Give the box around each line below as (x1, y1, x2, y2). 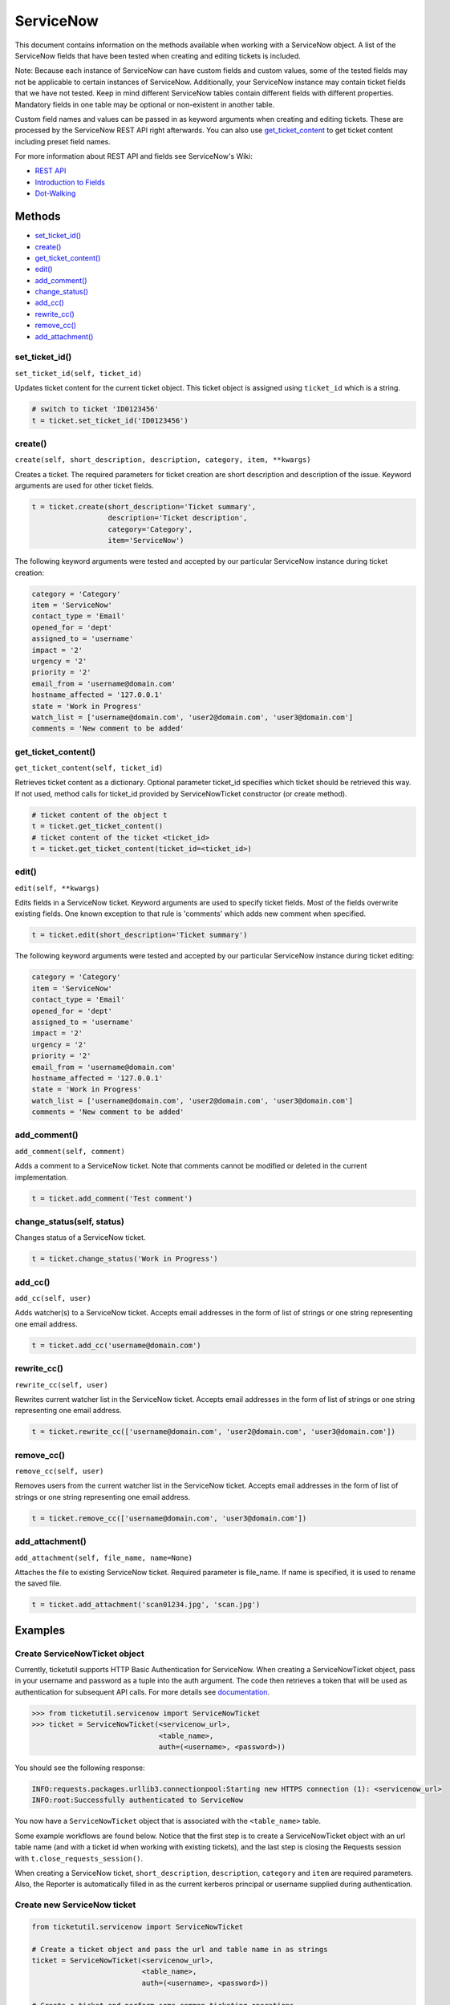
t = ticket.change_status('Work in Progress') (31, 1254, 218, 1263)
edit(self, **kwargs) (14, 883, 100, 893)
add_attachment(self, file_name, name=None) (14, 1553, 193, 1562)
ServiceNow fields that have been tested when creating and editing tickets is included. (14, 51, 301, 60)
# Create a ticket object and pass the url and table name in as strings (31, 1945, 328, 1954)
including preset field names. (14, 136, 111, 146)
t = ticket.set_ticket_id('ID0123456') (31, 415, 189, 425)
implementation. (14, 1172, 68, 1182)
